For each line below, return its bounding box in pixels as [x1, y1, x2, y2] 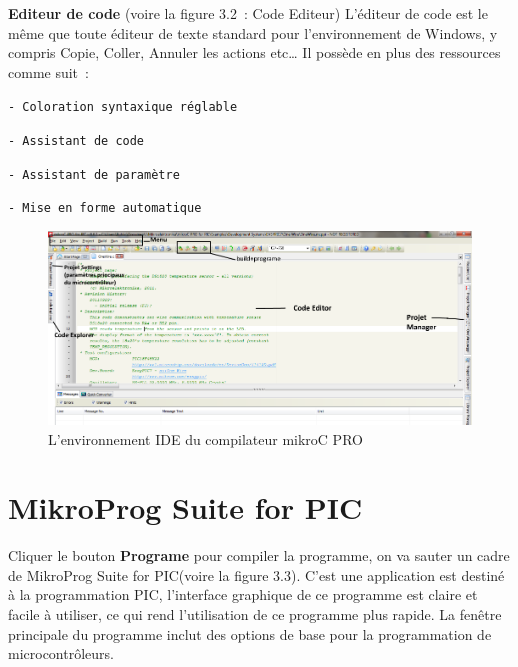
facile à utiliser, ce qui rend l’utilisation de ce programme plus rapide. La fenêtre [8, 604, 502, 625]
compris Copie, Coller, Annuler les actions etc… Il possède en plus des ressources [8, 42, 501, 63]
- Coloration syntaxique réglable [8, 100, 238, 115]
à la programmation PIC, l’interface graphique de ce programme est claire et [8, 584, 478, 605]
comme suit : [8, 61, 89, 82]
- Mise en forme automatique [8, 201, 202, 216]
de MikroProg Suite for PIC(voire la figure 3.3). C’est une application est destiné [8, 564, 505, 585]
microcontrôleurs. [8, 643, 114, 664]
